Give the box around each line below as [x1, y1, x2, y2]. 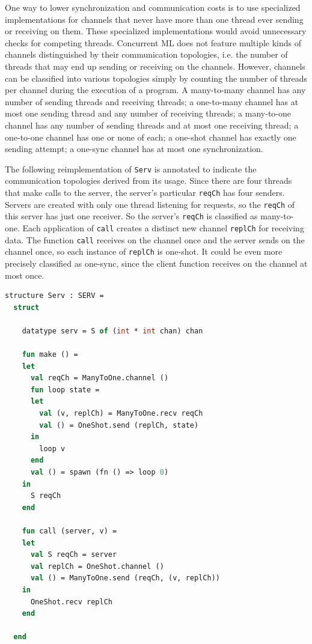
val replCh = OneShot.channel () [30, 562, 164, 571]
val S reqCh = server [30, 550, 117, 559]
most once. [5, 269, 44, 281]
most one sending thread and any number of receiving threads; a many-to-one [5, 107, 291, 120]
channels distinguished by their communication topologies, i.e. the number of [5, 48, 288, 61]
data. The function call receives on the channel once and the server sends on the [5, 233, 305, 246]
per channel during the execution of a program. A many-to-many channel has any [5, 84, 306, 96]
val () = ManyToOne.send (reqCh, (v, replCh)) [30, 574, 220, 583]
